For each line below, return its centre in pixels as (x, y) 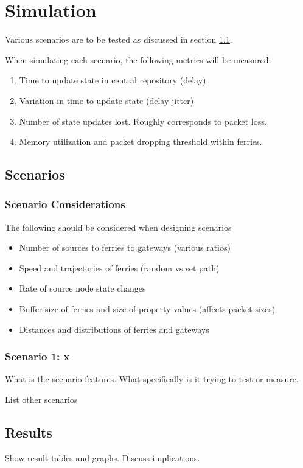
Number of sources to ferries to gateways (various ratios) (125, 247)
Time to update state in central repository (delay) (113, 80)
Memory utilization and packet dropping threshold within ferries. (141, 141)
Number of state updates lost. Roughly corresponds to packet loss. (143, 121)
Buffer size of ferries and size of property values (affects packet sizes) (147, 309)
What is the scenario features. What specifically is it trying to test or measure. (152, 379)
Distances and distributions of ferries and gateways (114, 329)
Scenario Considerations (65, 204)
